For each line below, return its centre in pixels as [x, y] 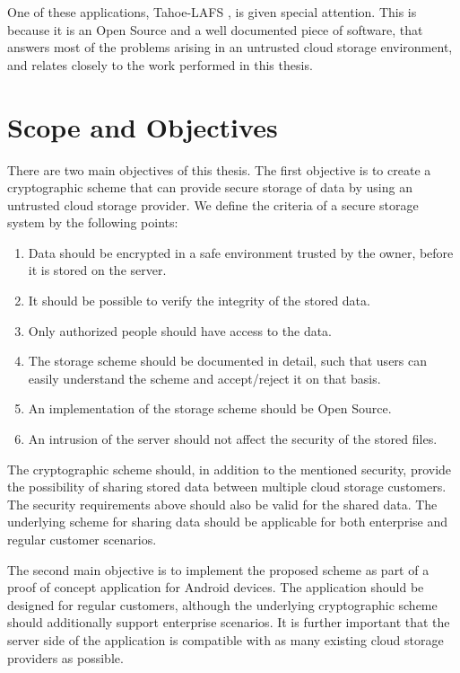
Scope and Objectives [143, 126]
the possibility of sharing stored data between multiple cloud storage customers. [227, 487]
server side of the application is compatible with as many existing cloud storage [226, 639]
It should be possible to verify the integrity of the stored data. [199, 301]
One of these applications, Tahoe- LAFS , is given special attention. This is [212, 12]
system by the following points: [93, 222]
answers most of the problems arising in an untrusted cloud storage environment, [230, 47]
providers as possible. [65, 657]
